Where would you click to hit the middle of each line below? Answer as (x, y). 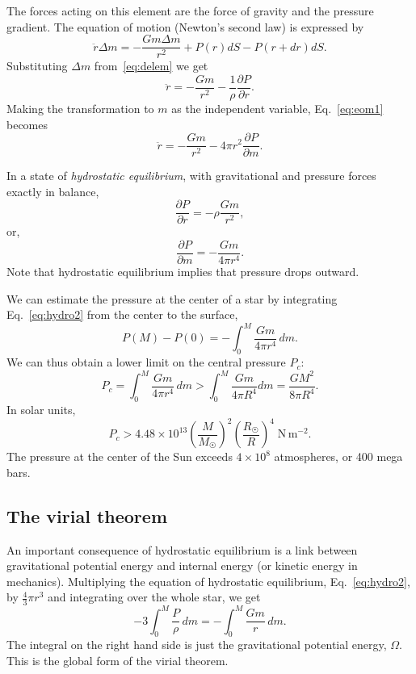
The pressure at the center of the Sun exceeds (120, 456)
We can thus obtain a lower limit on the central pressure (146, 362)
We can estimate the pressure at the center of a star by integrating (172, 298)
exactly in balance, (53, 191)
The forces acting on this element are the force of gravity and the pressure (190, 10)
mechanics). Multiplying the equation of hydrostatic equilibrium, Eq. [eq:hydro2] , (208, 581)
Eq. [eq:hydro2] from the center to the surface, (122, 314)
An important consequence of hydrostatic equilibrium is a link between (182, 549)
